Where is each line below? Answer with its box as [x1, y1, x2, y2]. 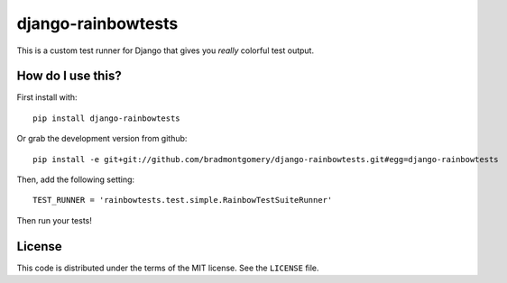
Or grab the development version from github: [16, 133, 188, 144]
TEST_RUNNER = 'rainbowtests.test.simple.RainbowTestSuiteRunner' [32, 195, 333, 205]
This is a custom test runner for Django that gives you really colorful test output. [16, 45, 315, 56]
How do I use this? [16, 68, 122, 84]
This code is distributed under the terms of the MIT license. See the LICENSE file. [16, 262, 319, 273]
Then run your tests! [16, 215, 92, 225]
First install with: [16, 92, 78, 103]
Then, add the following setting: [16, 174, 135, 185]
